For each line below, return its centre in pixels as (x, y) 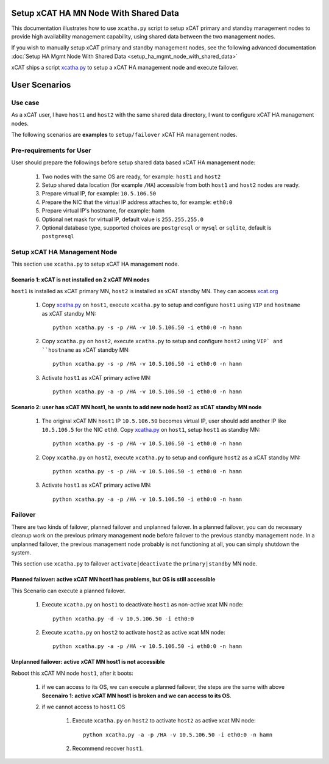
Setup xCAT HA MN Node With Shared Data (95, 13)
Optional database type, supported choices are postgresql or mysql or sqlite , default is (157, 227)
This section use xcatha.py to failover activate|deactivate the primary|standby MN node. (134, 564)
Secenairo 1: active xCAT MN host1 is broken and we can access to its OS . (136, 696)
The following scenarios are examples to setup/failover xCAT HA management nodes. (124, 135)
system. (21, 552)
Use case (25, 103)
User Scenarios (41, 85)
